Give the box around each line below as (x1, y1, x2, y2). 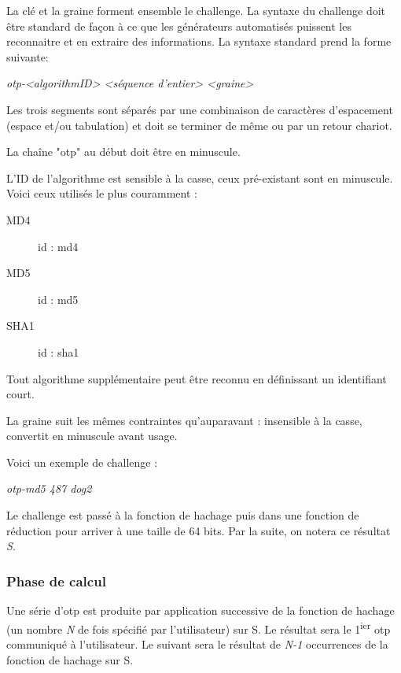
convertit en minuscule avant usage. (6, 427, 178, 444)
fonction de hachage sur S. (6, 651, 134, 667)
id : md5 (38, 290, 79, 307)
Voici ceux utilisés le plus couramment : (6, 185, 197, 202)
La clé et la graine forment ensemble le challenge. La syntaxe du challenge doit (6, 2, 386, 18)
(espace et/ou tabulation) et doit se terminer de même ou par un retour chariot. (6, 116, 392, 133)
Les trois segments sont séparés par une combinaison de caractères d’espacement (6, 101, 393, 117)
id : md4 (38, 238, 79, 254)
